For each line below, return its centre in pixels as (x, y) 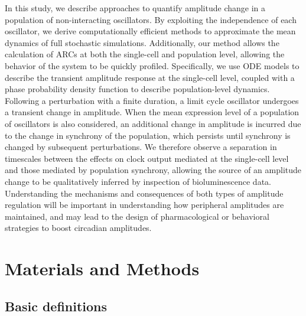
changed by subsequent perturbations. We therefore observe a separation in (141, 147)
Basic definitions (56, 306)
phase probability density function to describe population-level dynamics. (137, 89)
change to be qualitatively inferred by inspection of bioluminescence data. (138, 181)
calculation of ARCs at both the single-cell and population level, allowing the (145, 54)
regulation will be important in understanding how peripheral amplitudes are (144, 205)
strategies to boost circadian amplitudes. (78, 228)
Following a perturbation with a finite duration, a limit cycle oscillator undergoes (152, 100)
